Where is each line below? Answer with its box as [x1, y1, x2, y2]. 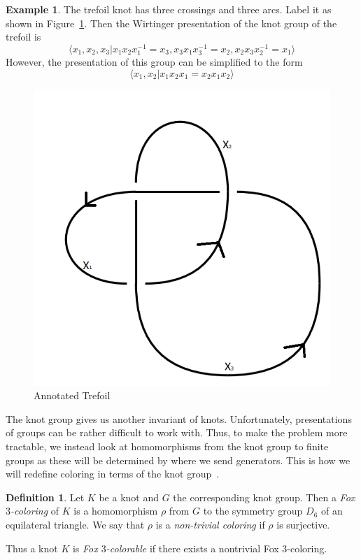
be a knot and [99, 489, 159, 504]
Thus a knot [6, 540, 58, 555]
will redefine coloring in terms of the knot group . [6, 466, 220, 481]
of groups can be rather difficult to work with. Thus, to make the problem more [6, 425, 348, 440]
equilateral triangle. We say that [6, 517, 145, 531]
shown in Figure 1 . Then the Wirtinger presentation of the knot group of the [6, 15, 337, 30]
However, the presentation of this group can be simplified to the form [6, 55, 303, 69]
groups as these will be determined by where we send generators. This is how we [6, 452, 351, 467]
